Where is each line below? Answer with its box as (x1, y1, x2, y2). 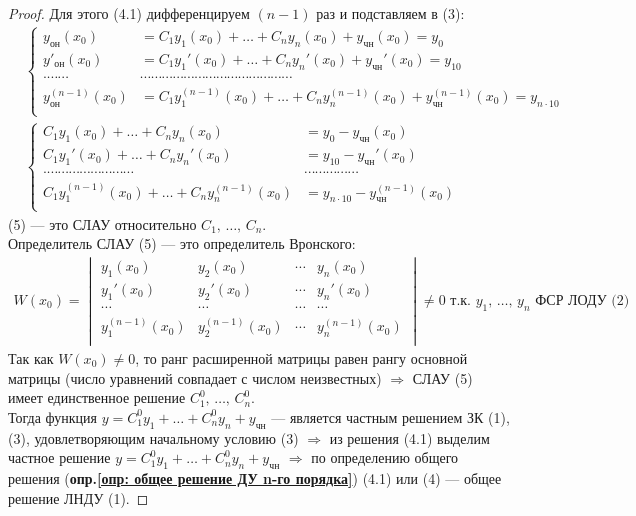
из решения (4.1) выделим (329, 427, 490, 448)
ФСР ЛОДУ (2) (535, 293, 630, 308)
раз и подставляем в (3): (316, 3, 465, 23)
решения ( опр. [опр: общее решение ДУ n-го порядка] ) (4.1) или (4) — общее (8, 467, 502, 488)
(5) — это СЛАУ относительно (8, 213, 197, 234)
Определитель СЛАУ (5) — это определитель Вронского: (8, 233, 356, 254)
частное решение (8, 447, 111, 468)
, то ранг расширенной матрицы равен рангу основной (135, 348, 468, 368)
